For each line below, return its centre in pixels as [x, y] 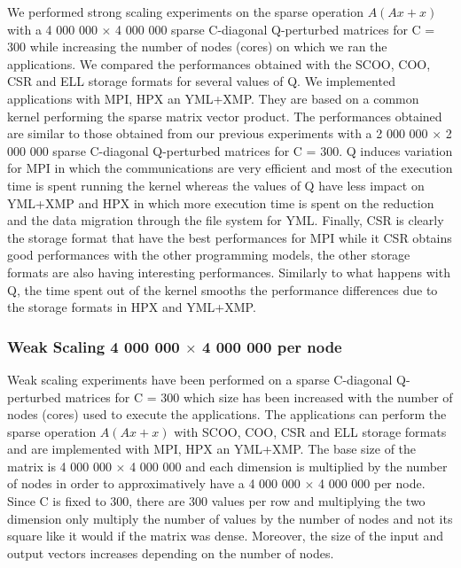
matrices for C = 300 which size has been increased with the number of [259, 397]
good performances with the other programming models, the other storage [209, 255]
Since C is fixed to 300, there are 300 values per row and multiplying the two [216, 501]
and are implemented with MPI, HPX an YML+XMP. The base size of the [212, 449]
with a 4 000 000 [52, 29]
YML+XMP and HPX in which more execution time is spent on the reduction [221, 202]
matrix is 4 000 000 [59, 466]
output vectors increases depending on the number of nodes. [171, 552]
